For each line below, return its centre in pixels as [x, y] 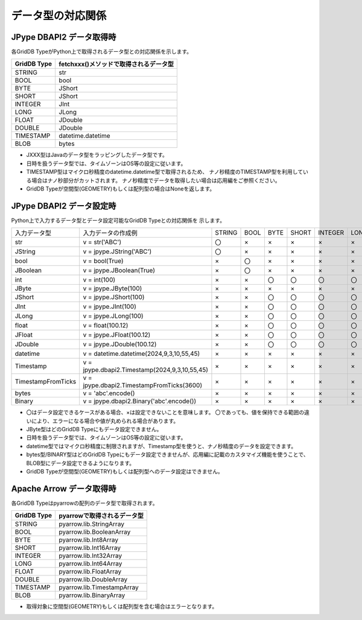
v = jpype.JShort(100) [114, 297]
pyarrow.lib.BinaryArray [92, 595]
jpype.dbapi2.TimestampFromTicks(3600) [143, 385]
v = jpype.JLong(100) [113, 316]
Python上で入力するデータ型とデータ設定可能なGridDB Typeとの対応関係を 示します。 [118, 220]
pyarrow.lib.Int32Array [91, 556]
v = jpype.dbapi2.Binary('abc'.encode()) [140, 401]
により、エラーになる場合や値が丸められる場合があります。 [105, 421]
